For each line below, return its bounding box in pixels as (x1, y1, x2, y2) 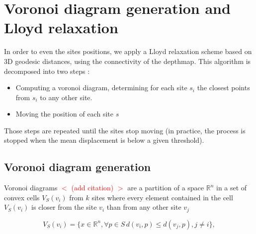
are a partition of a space (127, 182, 204, 193)
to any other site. (40, 92, 92, 102)
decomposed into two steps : (4, 65, 90, 76)
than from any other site (106, 202, 181, 212)
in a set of (216, 182, 247, 193)
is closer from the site (31, 202, 97, 212)
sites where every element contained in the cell (91, 192, 233, 202)
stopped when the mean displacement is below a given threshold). (4, 135, 204, 145)
